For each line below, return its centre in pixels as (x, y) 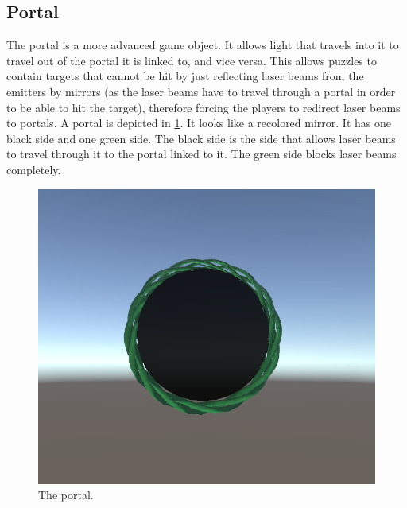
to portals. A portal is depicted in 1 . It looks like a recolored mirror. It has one (199, 123)
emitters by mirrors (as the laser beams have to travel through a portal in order (201, 91)
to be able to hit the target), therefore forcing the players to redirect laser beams (203, 107)
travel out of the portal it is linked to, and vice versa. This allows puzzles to (192, 60)
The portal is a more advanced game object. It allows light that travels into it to (203, 45)
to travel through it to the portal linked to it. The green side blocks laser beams (202, 154)
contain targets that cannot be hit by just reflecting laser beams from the (185, 76)
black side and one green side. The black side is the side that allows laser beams (201, 138)
